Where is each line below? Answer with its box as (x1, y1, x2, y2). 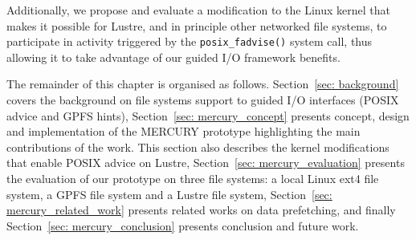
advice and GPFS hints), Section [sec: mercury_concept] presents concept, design (6, 107, 410, 124)
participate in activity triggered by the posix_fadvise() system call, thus (6, 33, 373, 50)
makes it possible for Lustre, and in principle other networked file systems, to (6, 17, 387, 34)
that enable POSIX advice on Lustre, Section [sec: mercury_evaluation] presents (6, 154, 405, 171)
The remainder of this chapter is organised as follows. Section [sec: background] (6, 75, 399, 92)
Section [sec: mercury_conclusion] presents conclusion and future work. (6, 217, 359, 234)
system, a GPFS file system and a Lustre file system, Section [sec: (6, 185, 332, 202)
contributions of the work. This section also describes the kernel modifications (6, 138, 389, 155)
